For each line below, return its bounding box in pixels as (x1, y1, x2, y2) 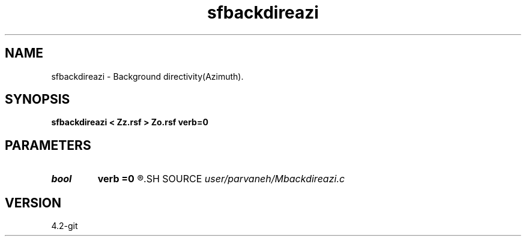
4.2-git (51, 221, 78, 231)
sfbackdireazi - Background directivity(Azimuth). (51, 71, 244, 82)
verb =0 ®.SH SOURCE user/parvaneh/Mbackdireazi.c (97, 173, 345, 185)
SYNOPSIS (5, 92, 70, 107)
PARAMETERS (5, 137, 91, 153)
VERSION (5, 195, 62, 210)
